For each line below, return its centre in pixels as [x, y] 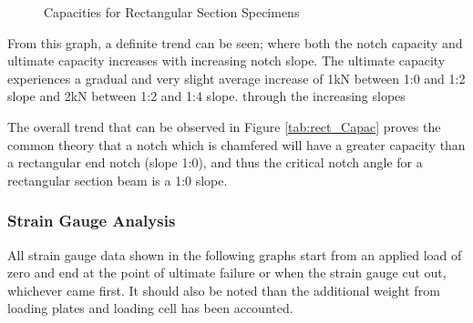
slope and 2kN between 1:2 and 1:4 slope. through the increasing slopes [206, 96]
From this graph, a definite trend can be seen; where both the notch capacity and [235, 42]
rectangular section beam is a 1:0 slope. [118, 180]
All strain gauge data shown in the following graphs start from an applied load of [235, 254]
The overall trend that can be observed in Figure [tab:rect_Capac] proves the [224, 126]
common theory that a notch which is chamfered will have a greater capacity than [236, 144]
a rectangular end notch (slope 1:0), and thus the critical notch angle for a [215, 162]
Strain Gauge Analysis [92, 221]
